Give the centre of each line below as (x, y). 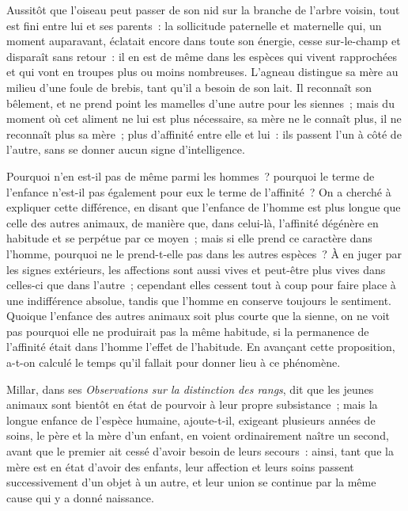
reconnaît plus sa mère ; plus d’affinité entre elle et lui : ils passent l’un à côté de (204, 133)
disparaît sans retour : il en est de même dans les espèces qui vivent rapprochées (202, 56)
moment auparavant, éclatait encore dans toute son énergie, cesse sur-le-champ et (204, 41)
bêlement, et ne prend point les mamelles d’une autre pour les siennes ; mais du (200, 103)
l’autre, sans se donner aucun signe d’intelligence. (126, 149)
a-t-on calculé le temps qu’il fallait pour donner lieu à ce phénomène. (174, 362)
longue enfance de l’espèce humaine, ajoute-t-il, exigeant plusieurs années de (191, 419)
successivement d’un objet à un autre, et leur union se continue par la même (191, 482)
